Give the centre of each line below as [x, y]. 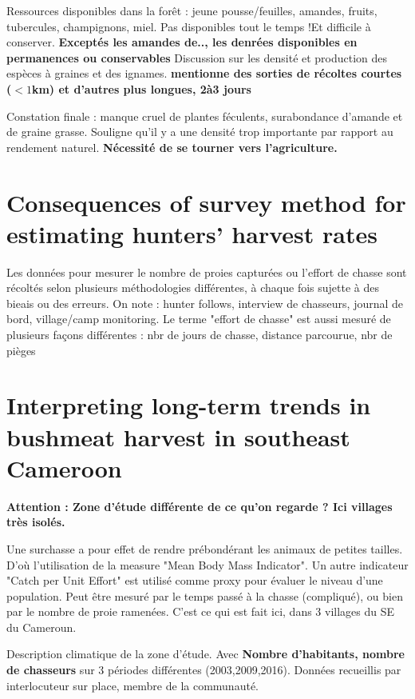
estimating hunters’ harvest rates [192, 233]
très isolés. [36, 522]
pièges [21, 350]
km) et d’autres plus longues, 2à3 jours [141, 88]
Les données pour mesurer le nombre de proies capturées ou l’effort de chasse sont [207, 272]
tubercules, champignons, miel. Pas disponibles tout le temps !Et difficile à [189, 26]
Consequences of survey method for [206, 202]
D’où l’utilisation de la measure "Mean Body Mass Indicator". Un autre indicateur [207, 564]
